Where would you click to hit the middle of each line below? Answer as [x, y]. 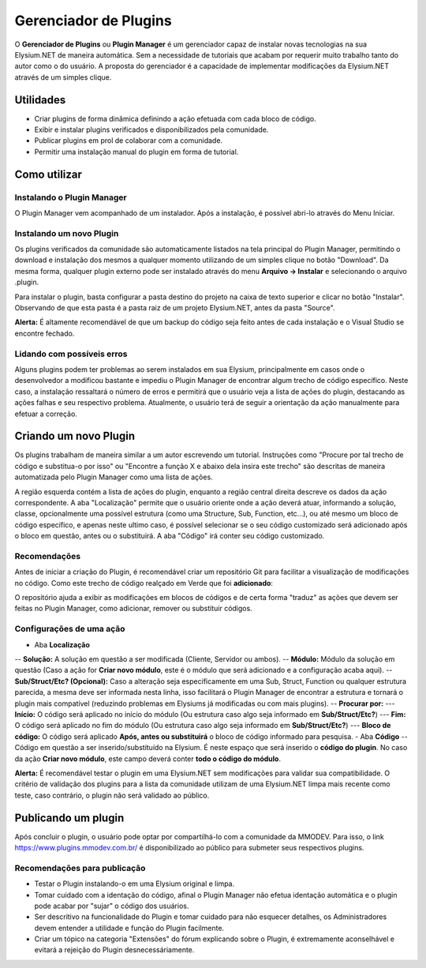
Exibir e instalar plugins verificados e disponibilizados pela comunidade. [151, 129]
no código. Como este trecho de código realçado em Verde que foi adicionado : [144, 583]
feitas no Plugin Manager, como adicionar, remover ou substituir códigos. [133, 609]
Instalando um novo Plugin [67, 233]
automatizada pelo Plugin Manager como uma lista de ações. [114, 477]
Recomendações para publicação [80, 868]
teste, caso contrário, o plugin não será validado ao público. [112, 795]
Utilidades [40, 100]
